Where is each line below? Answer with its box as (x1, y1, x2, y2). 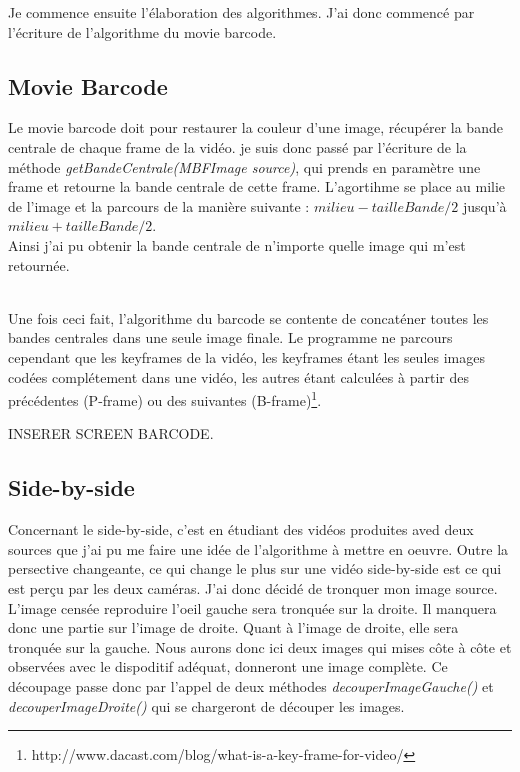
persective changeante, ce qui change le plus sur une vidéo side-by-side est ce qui (8, 558, 502, 579)
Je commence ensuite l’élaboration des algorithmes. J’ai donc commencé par (8, 2, 475, 22)
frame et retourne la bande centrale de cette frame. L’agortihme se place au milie (8, 176, 506, 197)
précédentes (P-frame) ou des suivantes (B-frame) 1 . (8, 387, 322, 410)
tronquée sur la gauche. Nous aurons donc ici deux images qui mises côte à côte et (8, 636, 512, 657)
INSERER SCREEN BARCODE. (8, 423, 214, 444)
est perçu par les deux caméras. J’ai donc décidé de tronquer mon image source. (8, 577, 498, 598)
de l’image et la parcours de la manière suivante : (8, 195, 310, 216)
